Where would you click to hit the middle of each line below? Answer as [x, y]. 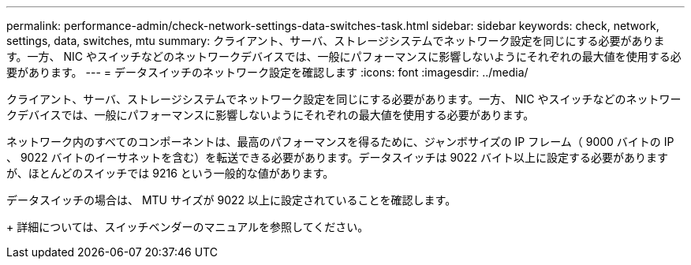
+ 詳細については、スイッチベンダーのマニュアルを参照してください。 [188, 227]
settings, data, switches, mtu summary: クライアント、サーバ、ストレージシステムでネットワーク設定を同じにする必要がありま [336, 41]
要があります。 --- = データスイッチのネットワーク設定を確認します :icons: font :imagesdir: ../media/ [267, 72]
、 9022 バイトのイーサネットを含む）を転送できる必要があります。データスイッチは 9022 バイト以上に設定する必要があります [337, 157]
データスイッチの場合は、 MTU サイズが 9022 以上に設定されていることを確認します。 [232, 200]
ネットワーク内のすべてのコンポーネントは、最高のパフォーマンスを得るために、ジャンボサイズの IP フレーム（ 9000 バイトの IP [340, 142]
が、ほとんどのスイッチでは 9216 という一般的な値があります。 [170, 173]
